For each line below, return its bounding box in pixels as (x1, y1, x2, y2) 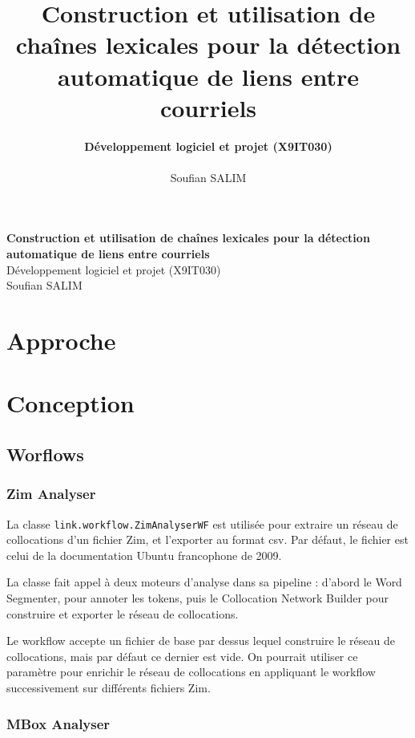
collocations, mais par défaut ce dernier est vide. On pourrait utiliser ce (6, 647, 358, 664)
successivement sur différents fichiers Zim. (6, 679, 211, 695)
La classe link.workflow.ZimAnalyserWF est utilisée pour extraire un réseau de (6, 515, 398, 532)
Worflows (6, 441, 84, 466)
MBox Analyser (6, 713, 111, 733)
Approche (6, 324, 116, 357)
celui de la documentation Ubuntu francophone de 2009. (6, 546, 282, 563)
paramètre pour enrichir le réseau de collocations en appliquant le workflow (6, 663, 376, 680)
